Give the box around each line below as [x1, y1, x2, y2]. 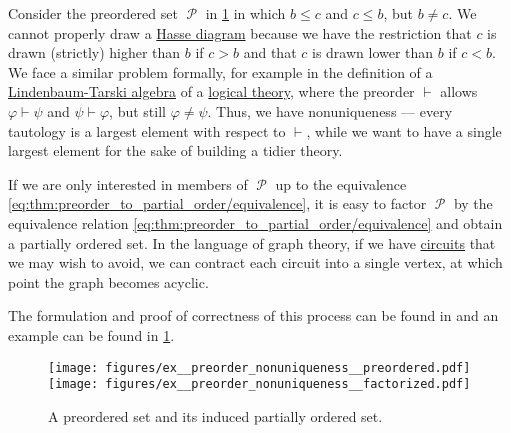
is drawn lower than [311, 42, 434, 63]
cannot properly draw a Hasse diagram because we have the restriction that [8, 22, 472, 43]
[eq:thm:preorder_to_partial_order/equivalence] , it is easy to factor [8, 193, 427, 214]
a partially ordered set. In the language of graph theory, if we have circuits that [8, 232, 496, 253]
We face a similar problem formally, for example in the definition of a [8, 61, 433, 82]
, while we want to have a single [306, 120, 502, 141]
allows [440, 81, 478, 102]
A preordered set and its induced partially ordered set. [48, 405, 383, 426]
